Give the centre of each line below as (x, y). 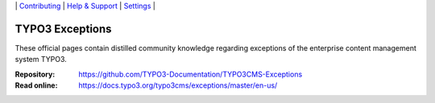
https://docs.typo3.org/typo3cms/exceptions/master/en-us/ (178, 85)
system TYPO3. (41, 60)
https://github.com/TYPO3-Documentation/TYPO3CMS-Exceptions (191, 74)
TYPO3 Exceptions (63, 29)
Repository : (35, 74)
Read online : (36, 85)
